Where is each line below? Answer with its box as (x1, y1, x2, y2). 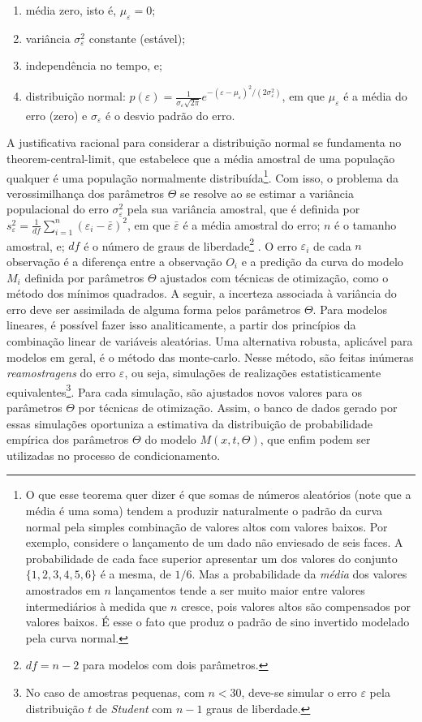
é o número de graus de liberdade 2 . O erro (84, 234, 297, 254)
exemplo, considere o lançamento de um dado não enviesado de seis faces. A (25, 534, 403, 551)
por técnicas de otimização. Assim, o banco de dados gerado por (78, 399, 398, 416)
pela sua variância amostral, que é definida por (127, 200, 360, 217)
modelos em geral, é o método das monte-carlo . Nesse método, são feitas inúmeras (6, 348, 414, 365)
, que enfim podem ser (260, 431, 371, 448)
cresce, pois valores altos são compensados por (181, 597, 411, 614)
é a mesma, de (100, 565, 171, 582)
